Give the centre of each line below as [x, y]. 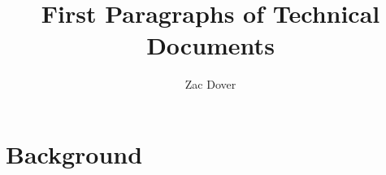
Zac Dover [210, 84]
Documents [210, 45]
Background [74, 153]
